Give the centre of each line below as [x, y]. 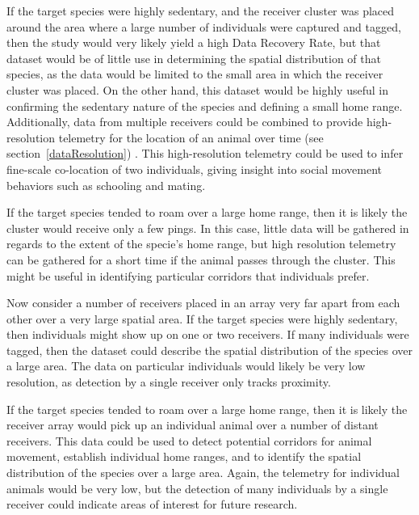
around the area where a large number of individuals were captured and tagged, [204, 26]
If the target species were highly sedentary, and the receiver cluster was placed [201, 11]
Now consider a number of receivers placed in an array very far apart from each [203, 303]
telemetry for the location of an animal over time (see [191, 137]
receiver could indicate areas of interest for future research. [152, 504]
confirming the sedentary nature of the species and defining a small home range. [205, 106]
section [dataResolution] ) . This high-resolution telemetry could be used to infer [205, 153]
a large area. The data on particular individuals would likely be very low [186, 366]
